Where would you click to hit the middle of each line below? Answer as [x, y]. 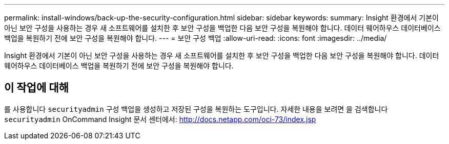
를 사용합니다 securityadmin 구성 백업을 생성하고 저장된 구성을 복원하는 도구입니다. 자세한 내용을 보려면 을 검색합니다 [196, 109]
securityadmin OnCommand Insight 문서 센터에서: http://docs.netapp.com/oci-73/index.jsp [160, 119]
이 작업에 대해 [36, 88]
